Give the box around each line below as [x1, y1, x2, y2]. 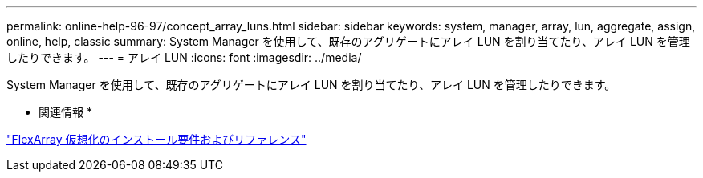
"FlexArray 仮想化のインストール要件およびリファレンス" [6, 132, 307, 146]
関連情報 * [39, 105, 92, 119]
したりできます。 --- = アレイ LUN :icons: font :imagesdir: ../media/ [6, 51, 362, 64]
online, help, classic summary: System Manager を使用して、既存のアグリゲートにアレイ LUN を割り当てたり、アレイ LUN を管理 [6, 34, 690, 48]
